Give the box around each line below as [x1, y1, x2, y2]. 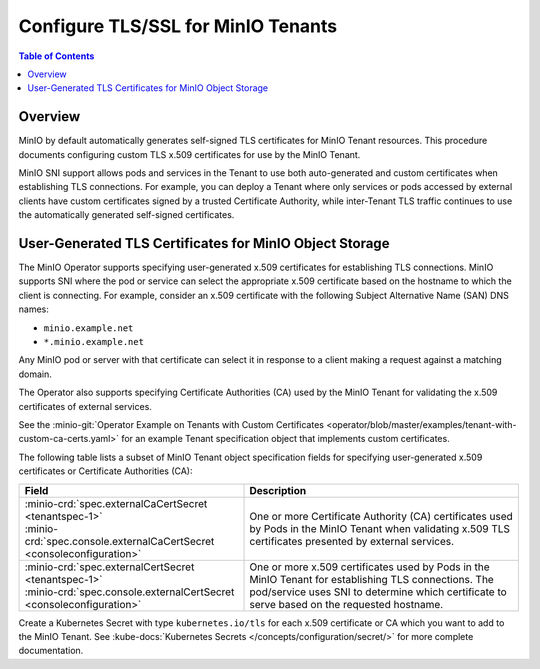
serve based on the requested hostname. [249, 597, 444, 611]
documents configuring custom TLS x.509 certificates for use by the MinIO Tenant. [18, 148, 361, 160]
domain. [18, 368, 52, 380]
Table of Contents [18, 50, 95, 62]
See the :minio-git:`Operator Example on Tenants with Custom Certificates [18, 419, 325, 430]
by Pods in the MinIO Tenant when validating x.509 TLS [249, 521, 510, 535]
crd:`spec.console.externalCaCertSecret [24, 534, 215, 548]
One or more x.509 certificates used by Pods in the [249, 560, 490, 574]
